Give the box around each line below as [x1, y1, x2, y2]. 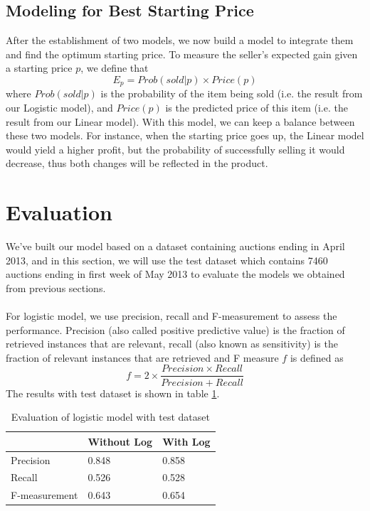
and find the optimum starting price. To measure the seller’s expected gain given [6, 46, 358, 61]
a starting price [6, 60, 73, 75]
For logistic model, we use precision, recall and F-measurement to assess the [6, 308, 337, 323]
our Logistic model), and [6, 100, 113, 115]
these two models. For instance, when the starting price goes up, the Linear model [6, 128, 364, 143]
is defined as [290, 350, 344, 365]
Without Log [88, 434, 153, 448]
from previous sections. [6, 280, 106, 295]
